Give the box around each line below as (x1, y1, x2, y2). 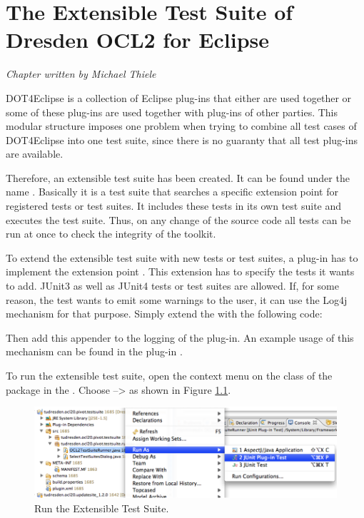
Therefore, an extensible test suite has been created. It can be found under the (6, 170, 350, 185)
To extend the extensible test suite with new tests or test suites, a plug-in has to (6, 250, 358, 265)
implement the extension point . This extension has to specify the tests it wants (6, 264, 355, 279)
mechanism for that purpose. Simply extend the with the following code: (6, 306, 323, 321)
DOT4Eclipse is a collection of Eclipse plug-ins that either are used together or (6, 90, 352, 105)
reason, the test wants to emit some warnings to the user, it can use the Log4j (6, 292, 348, 307)
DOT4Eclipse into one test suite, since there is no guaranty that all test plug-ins (6, 132, 358, 147)
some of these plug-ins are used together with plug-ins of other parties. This (6, 104, 338, 119)
